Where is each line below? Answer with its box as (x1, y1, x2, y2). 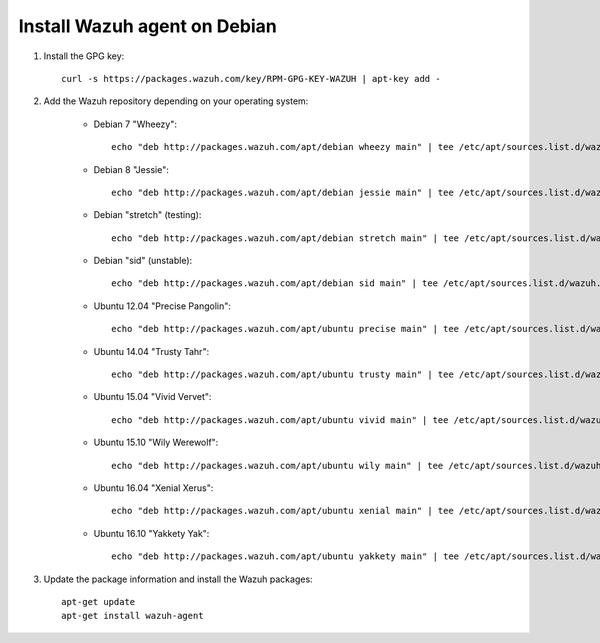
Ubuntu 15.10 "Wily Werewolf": (93, 436, 219, 449)
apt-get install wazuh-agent (61, 610, 204, 622)
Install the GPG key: (43, 50, 125, 62)
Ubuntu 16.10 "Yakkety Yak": (93, 527, 210, 539)
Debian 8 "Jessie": (93, 163, 169, 175)
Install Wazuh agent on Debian (18, 15, 277, 37)
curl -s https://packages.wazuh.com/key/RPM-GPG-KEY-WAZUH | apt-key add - (61, 73, 441, 84)
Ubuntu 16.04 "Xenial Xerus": (93, 481, 214, 494)
